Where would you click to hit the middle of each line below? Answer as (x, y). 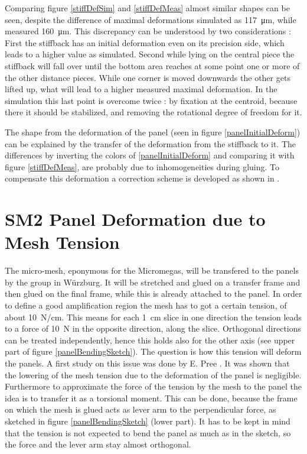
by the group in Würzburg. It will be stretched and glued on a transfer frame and (153, 282)
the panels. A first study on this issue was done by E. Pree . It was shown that (147, 363)
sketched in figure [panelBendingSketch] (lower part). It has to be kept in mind (148, 421)
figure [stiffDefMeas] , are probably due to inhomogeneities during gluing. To (142, 166)
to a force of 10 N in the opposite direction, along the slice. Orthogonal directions (153, 328)
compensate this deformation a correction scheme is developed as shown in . (142, 178)
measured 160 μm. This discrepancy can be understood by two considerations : (148, 31)
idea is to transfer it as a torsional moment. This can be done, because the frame (151, 398)
